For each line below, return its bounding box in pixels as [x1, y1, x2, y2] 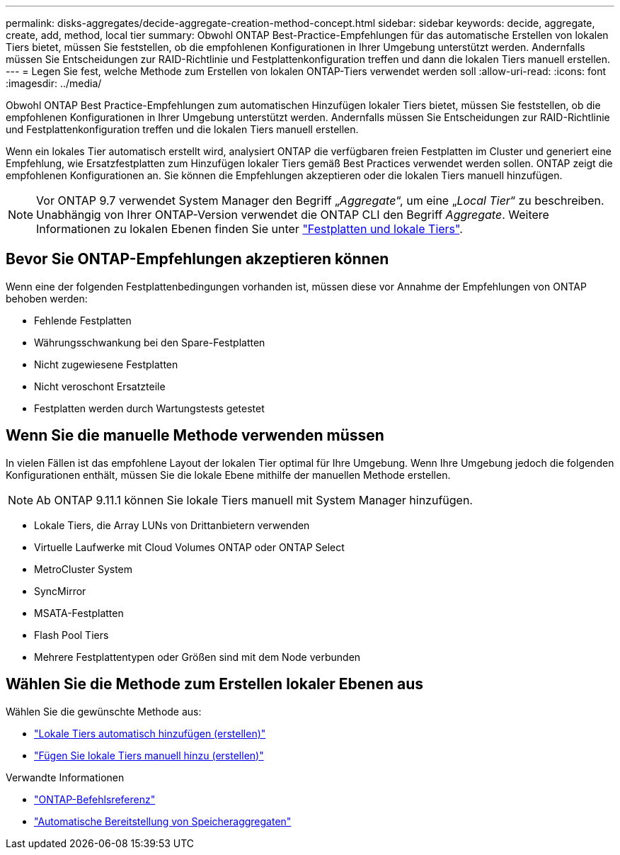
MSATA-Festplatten [34, 606, 124, 619]
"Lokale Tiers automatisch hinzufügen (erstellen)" [34, 727, 266, 740]
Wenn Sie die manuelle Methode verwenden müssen [6, 426, 384, 445]
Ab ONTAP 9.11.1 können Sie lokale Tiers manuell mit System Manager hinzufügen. [36, 492, 473, 507]
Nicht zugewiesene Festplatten [34, 358, 178, 370]
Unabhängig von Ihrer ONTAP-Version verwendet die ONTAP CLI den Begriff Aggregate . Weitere [36, 208, 549, 222]
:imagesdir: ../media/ [6, 77, 102, 89]
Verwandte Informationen [6, 771, 125, 783]
